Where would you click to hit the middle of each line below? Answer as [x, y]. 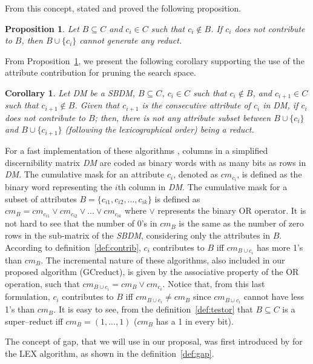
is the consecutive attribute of [196, 105]
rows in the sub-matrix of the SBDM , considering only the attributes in [138, 235]
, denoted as [196, 174]
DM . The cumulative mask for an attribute [85, 174]
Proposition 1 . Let [42, 28]
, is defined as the [269, 174]
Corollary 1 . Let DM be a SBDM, [70, 92]
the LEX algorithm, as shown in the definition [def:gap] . [110, 353]
